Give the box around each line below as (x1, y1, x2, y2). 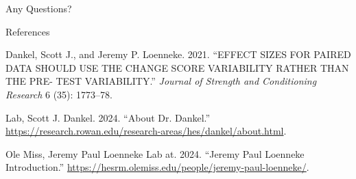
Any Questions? (5, 1, 72, 15)
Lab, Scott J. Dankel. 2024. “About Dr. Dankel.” (5, 110, 211, 124)
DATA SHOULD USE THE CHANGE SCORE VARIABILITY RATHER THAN (5, 60, 349, 74)
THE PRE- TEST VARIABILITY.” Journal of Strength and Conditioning (5, 74, 317, 88)
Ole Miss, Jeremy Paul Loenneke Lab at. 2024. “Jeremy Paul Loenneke (5, 146, 305, 161)
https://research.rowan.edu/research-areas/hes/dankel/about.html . (5, 124, 287, 138)
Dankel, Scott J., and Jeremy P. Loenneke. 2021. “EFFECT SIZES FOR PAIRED (5, 47, 351, 61)
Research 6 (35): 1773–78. (5, 87, 112, 101)
